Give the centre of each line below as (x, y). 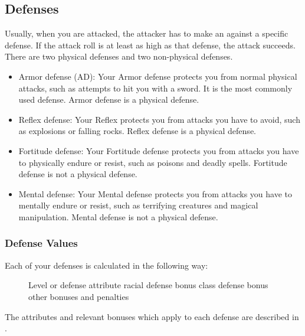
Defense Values (41, 243)
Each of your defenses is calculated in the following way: (106, 265)
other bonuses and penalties (79, 296)
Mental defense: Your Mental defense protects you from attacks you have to (155, 193)
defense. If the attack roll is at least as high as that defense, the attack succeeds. (150, 45)
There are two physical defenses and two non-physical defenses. (119, 56)
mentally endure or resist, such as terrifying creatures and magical (138, 205)
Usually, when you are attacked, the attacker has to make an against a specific (147, 33)
